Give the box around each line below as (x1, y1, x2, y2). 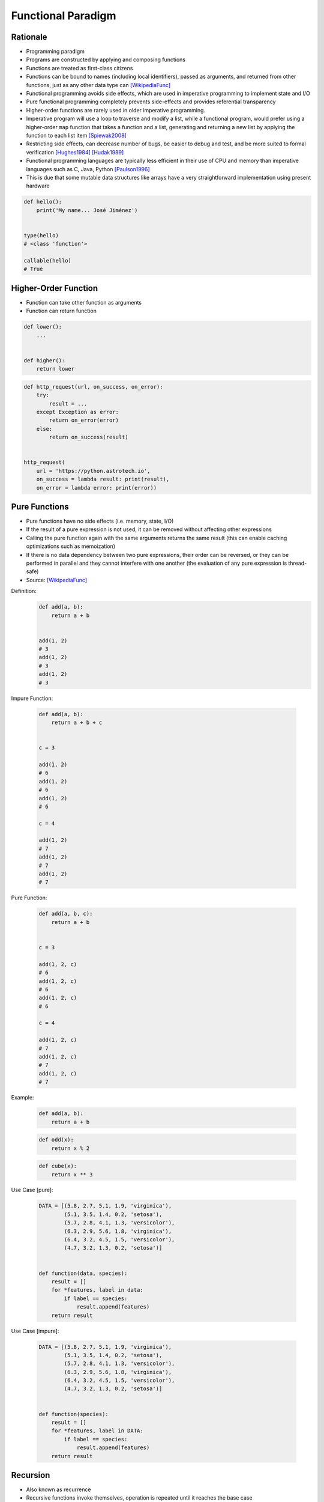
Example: (11, 1094, 34, 1101)
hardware (26, 182, 50, 189)
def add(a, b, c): (38, 910, 93, 917)
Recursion (11, 1470, 50, 1480)
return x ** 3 (51, 1171, 93, 1178)
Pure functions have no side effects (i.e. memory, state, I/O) (26, 517, 174, 525)
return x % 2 (51, 1145, 90, 1152)
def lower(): (23, 323, 62, 330)
